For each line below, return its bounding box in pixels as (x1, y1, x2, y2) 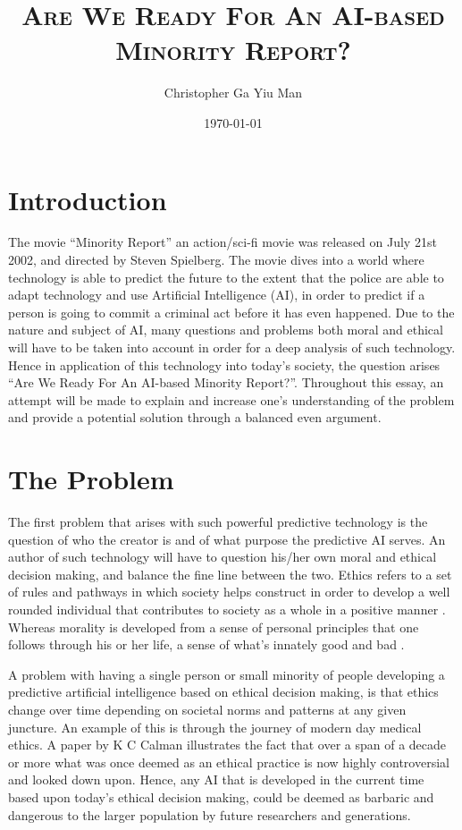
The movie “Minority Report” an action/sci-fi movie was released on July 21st (8, 233, 437, 251)
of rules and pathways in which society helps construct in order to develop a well (8, 582, 450, 601)
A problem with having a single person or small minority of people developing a (8, 665, 445, 683)
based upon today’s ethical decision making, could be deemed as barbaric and (8, 788, 434, 806)
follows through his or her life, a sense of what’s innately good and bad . (8, 635, 405, 654)
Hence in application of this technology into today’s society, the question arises (8, 355, 441, 374)
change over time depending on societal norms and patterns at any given (8, 700, 407, 719)
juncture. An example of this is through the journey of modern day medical (8, 717, 422, 736)
